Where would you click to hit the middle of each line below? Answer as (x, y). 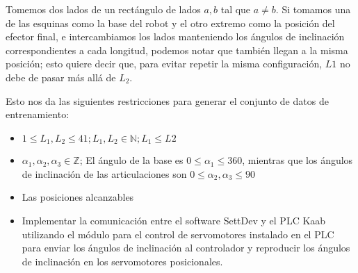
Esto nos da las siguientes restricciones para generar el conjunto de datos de (167, 100)
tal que (236, 9)
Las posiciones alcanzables (78, 197)
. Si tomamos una (313, 9)
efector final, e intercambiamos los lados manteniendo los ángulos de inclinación (175, 36)
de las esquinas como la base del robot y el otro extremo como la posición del (170, 23)
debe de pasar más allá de (61, 77)
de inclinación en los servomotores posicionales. (122, 261)
